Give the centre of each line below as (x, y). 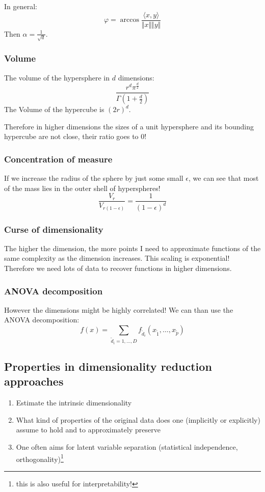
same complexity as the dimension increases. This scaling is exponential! (117, 258)
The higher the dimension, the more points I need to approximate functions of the (132, 248)
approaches (34, 381)
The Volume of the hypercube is (54, 109)
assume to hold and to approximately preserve (88, 430)
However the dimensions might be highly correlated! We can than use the (119, 309)
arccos (130, 20)
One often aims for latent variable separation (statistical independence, (127, 446)
